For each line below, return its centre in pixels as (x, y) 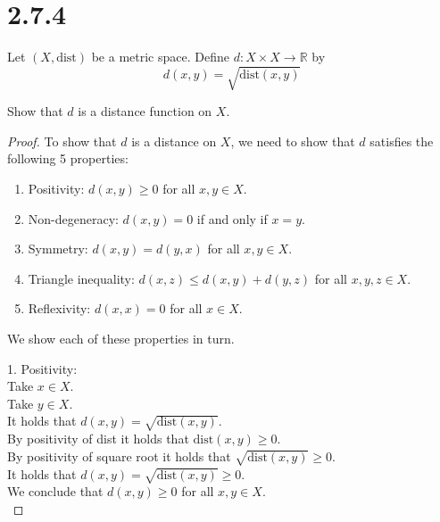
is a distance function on (145, 111)
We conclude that (55, 491)
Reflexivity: (59, 308)
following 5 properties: (68, 158)
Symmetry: (58, 249)
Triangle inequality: (81, 278)
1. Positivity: (42, 368)
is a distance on (174, 141)
